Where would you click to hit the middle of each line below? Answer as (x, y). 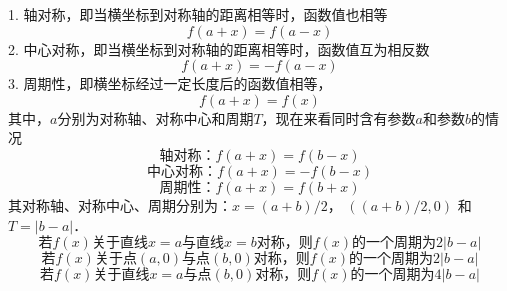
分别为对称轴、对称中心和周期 (155, 117)
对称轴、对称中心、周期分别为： (126, 204)
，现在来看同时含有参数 (338, 117)
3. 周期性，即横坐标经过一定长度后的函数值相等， (170, 83)
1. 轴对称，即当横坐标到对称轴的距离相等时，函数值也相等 (198, 14)
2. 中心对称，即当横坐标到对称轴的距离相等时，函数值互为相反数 (219, 48)
